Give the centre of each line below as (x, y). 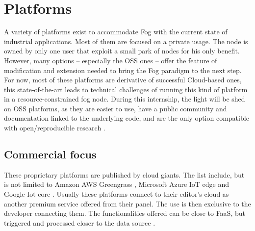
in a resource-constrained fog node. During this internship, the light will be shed (125, 99)
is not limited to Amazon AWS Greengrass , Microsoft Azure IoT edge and (117, 184)
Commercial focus (50, 154)
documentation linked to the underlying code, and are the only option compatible (127, 118)
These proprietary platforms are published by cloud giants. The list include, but (124, 174)
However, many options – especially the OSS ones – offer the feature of (111, 60)
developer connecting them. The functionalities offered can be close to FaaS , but (125, 213)
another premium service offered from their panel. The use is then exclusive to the (127, 203)
